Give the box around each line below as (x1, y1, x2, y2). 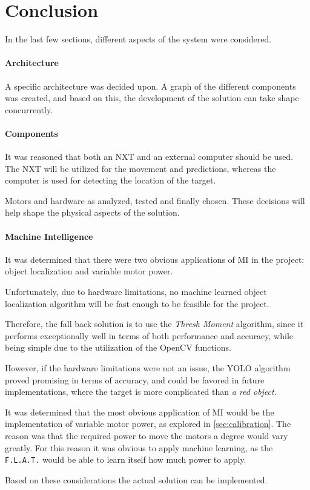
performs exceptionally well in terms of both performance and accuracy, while (5, 329, 294, 342)
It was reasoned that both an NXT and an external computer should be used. (5, 150, 294, 163)
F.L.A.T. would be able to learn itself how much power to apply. (5, 453, 246, 466)
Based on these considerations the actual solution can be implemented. (5, 473, 268, 486)
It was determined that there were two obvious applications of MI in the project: (5, 253, 305, 265)
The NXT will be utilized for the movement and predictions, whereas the (5, 162, 276, 174)
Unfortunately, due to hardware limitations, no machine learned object (5, 285, 267, 298)
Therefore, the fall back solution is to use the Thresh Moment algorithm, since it (5, 317, 304, 330)
